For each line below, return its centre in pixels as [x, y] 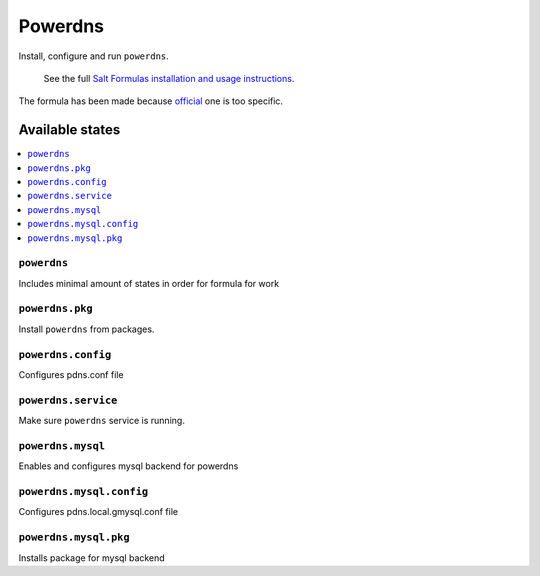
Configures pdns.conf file [71, 374]
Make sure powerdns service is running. [101, 421]
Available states [69, 130]
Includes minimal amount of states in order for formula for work [149, 283]
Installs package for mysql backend [91, 557]
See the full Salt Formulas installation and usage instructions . [169, 78]
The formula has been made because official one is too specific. [151, 101]
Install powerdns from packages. [86, 329]
